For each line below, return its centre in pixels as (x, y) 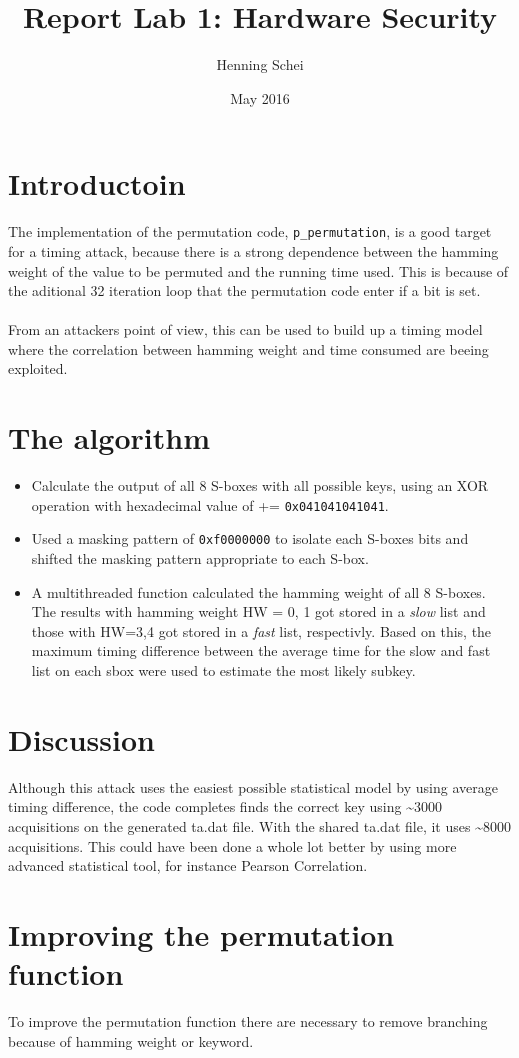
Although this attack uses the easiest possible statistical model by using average (253, 786)
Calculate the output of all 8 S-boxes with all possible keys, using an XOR (260, 485)
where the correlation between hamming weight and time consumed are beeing (248, 348)
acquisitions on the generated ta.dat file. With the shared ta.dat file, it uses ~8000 (259, 825)
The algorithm (109, 437)
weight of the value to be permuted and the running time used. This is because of (258, 270)
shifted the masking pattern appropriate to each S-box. (200, 558)
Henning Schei (260, 64)
